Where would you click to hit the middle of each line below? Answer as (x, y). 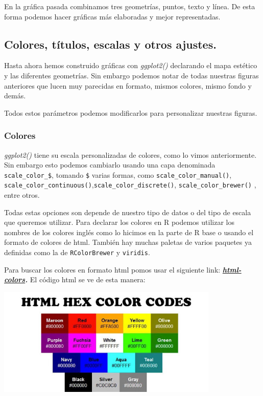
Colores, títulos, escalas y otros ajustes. (110, 44)
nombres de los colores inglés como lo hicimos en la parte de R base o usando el (129, 232)
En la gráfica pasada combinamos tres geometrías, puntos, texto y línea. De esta (130, 6)
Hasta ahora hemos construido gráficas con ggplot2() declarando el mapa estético (131, 65)
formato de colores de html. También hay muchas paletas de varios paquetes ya (128, 242)
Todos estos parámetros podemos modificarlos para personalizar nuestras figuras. (131, 112)
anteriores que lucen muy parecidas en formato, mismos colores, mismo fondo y (128, 85)
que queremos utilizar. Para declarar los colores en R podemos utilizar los (119, 222)
